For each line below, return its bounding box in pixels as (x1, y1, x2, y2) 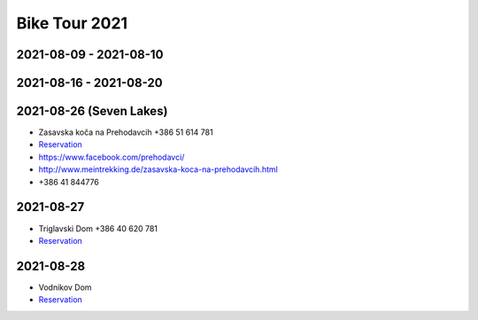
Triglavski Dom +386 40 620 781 (38, 222, 158, 234)
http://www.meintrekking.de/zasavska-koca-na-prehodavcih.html (38, 164, 278, 175)
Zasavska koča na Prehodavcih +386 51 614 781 (38, 127, 213, 137)
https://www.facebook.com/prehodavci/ (38, 152, 185, 162)
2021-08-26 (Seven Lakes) (16, 104, 168, 119)
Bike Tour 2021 (16, 13, 128, 33)
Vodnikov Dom (38, 282, 92, 293)
